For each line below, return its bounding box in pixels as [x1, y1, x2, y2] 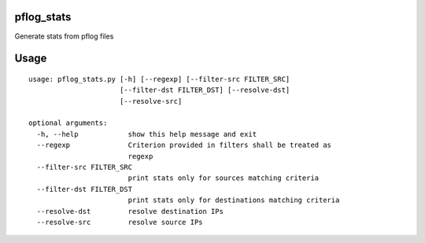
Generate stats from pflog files [14, 31, 114, 41]
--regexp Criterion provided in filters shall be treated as [36, 141, 332, 149]
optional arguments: [28, 119, 108, 127]
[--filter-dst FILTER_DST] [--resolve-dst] [119, 86, 290, 94]
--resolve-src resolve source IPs [36, 218, 204, 226]
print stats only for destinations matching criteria [128, 196, 340, 204]
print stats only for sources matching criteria [128, 174, 320, 182]
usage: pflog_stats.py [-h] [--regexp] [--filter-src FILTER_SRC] [28, 75, 290, 83]
